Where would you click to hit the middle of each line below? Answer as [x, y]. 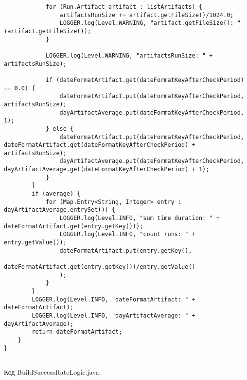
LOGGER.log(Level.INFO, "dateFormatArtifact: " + [114, 299]
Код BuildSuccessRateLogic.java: [53, 371]
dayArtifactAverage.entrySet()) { [60, 210]
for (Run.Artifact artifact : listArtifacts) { [124, 7]
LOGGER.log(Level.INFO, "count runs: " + [127, 234]
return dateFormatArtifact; [77, 332]
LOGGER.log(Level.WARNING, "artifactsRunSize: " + [129, 55]
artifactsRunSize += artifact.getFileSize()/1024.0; [147, 15]
